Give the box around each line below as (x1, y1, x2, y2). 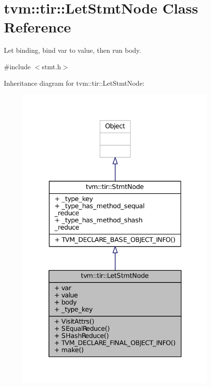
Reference (4, 17, 71, 37)
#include (4, 61, 31, 71)
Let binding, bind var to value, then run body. (4, 45, 141, 55)
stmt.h (42, 61, 61, 71)
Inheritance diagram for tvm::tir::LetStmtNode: (4, 77, 145, 88)
